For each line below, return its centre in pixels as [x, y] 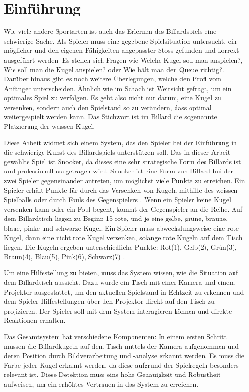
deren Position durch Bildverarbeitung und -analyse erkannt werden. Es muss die [124, 355]
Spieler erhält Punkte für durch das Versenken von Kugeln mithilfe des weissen [121, 190]
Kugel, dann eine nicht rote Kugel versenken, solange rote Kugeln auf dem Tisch [123, 237]
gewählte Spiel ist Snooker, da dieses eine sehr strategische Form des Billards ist [123, 161]
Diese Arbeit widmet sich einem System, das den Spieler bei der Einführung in [120, 142]
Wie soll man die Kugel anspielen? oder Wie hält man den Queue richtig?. [114, 69]
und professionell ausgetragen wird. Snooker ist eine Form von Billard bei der [118, 171]
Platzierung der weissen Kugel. [50, 126]
